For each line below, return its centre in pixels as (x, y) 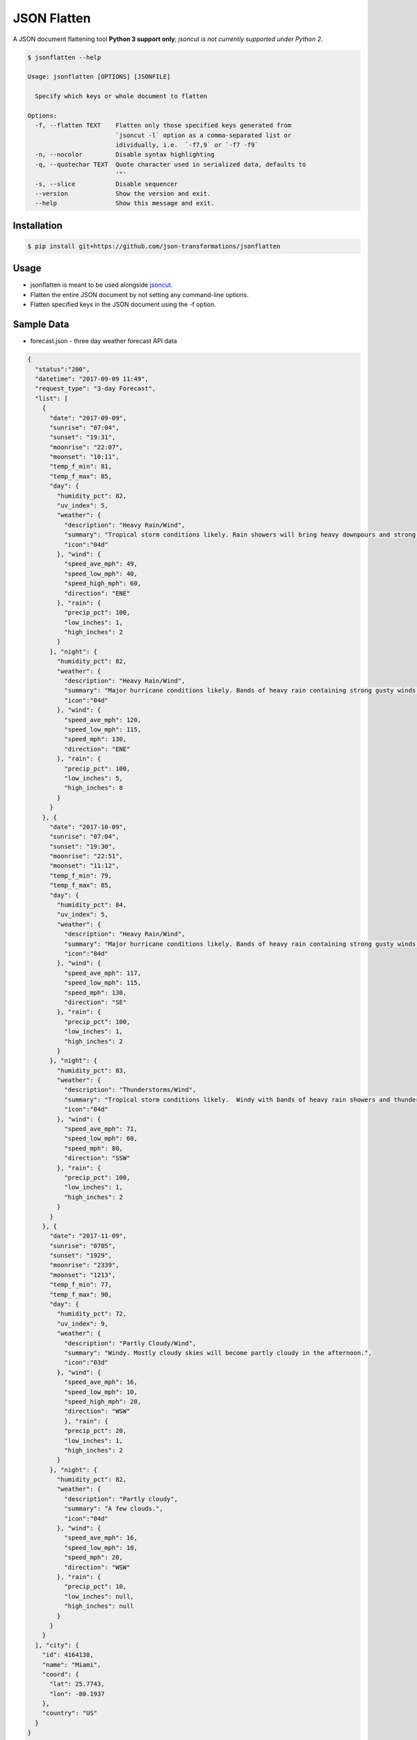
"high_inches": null (99, 1606)
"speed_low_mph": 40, (101, 574)
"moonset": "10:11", (84, 457)
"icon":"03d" (86, 1363)
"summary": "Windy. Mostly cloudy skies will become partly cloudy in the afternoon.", (218, 1353)
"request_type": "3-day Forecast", (96, 389)
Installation (38, 225)
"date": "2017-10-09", (88, 827)
